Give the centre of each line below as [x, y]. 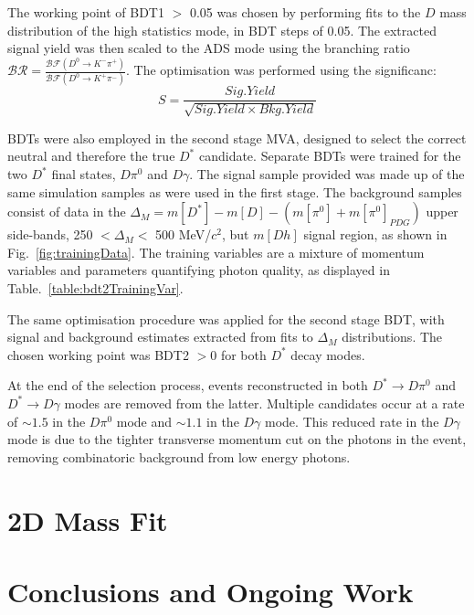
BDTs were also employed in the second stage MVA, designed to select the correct [237, 138]
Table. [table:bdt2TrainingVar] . [95, 288]
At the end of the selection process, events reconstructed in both [188, 385]
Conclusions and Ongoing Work [211, 591]
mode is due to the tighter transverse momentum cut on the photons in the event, [237, 439]
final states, [84, 174]
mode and [144, 421]
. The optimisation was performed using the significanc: [281, 70]
